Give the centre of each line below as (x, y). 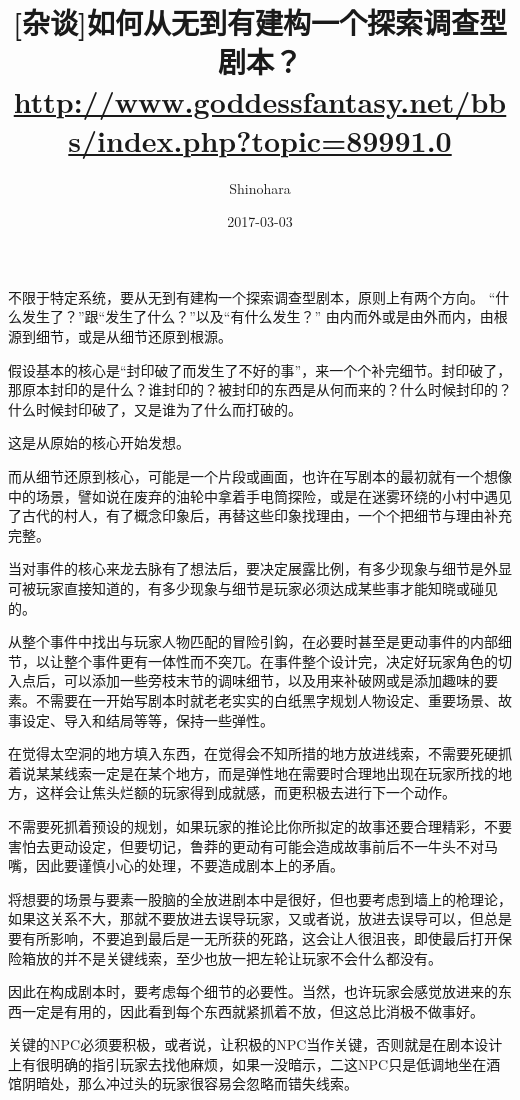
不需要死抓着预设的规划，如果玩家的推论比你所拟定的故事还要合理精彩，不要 (260, 825)
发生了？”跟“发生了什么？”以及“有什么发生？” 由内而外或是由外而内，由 (257, 316)
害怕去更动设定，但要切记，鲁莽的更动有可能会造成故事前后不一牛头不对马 (253, 845)
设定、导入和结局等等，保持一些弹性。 (147, 719)
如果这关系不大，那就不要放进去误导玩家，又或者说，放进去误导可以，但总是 (260, 918)
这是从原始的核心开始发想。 (99, 442)
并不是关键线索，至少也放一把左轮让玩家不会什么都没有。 (252, 957)
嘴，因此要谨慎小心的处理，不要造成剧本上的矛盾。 (176, 865)
